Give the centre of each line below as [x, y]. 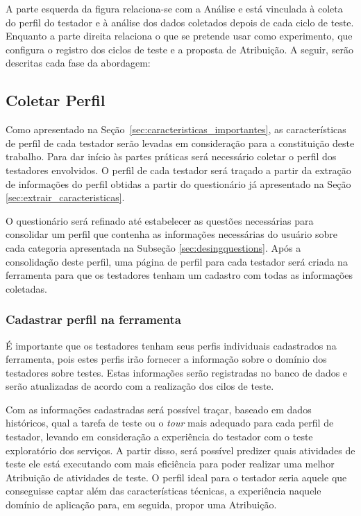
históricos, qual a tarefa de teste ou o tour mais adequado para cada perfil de [170, 423]
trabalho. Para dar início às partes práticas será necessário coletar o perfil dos [171, 156]
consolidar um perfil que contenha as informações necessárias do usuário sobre [171, 234]
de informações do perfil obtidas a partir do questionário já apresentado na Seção [178, 183]
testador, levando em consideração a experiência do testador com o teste [159, 437]
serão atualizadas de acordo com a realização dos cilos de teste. [140, 386]
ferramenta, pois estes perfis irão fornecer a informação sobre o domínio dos [166, 359]
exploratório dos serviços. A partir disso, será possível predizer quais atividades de [180, 450]
